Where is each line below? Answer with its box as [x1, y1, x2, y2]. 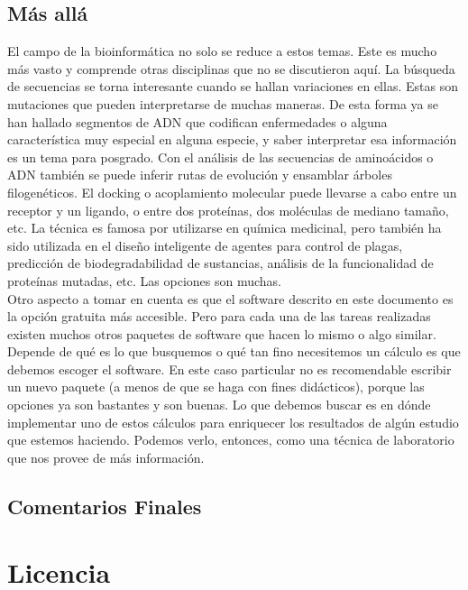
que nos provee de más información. [7, 447, 205, 466]
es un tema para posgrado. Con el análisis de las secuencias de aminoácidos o [7, 147, 434, 166]
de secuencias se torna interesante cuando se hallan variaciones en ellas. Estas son [7, 77, 458, 96]
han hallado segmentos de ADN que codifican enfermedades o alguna [7, 112, 388, 131]
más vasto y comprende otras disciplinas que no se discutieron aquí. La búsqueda [7, 59, 455, 78]
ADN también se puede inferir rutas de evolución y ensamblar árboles [7, 165, 392, 184]
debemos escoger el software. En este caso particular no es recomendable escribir [7, 359, 452, 378]
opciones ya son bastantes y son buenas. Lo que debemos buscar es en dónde [7, 395, 431, 414]
